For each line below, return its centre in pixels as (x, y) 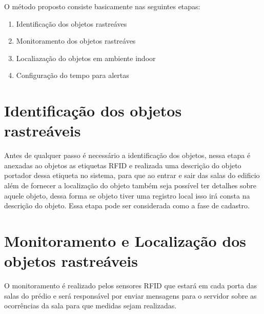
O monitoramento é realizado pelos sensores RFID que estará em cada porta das (131, 286)
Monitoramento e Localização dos (125, 241)
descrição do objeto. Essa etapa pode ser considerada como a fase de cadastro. (127, 205)
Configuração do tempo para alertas (73, 75)
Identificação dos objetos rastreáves (72, 23)
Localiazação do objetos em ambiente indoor (86, 58)
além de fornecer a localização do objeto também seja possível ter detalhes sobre (130, 185)
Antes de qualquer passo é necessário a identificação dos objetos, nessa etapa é (127, 155)
